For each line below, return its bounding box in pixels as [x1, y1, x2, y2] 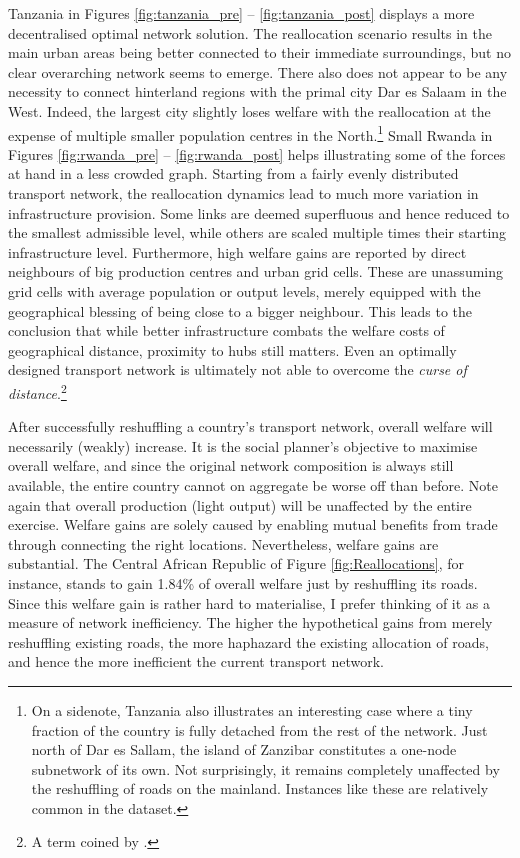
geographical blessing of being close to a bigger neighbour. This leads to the [8, 300, 473, 321]
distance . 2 [8, 379, 67, 403]
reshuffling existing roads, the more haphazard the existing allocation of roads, [8, 631, 489, 652]
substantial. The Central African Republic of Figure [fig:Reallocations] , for [8, 553, 465, 574]
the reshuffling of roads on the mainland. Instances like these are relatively [31, 778, 489, 799]
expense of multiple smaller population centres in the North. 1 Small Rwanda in [8, 121, 493, 145]
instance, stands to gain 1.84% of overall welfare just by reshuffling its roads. [8, 572, 478, 593]
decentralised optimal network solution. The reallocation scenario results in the [8, 22, 492, 43]
